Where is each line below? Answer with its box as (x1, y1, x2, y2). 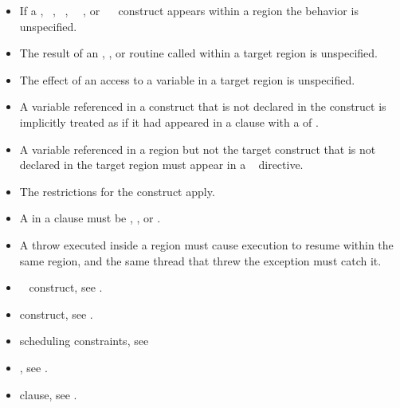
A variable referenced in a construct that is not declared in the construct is (19, 98, 386, 115)
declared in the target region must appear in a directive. (19, 156, 304, 173)
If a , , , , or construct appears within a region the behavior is (19, 2, 359, 18)
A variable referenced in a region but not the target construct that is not (19, 140, 376, 157)
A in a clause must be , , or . (19, 210, 161, 226)
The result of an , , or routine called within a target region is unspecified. (19, 45, 378, 61)
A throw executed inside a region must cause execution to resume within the (19, 236, 394, 253)
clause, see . (19, 386, 77, 402)
